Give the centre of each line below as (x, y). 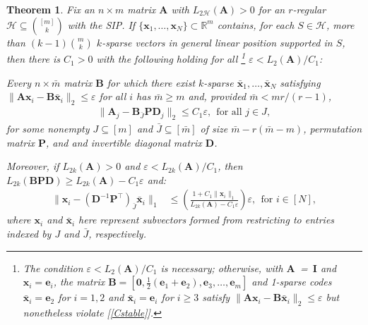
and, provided (217, 96)
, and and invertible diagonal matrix (124, 142)
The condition (53, 268)
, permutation (333, 129)
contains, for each (256, 24)
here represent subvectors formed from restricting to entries (207, 220)
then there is (34, 59)
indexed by (29, 234)
